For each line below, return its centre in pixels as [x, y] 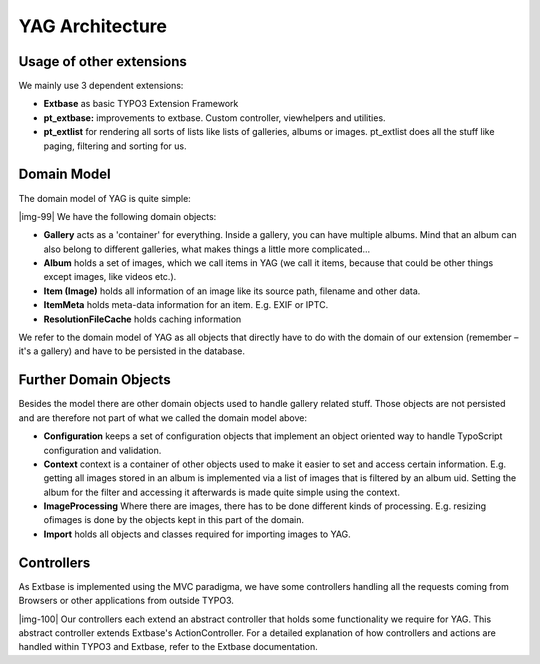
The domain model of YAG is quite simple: [105, 198]
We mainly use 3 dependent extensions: [101, 86]
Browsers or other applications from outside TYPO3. [126, 601]
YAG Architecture [92, 26]
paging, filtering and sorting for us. [115, 146]
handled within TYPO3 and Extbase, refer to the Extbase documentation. [168, 647]
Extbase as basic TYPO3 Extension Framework [141, 104]
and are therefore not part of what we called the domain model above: [163, 417]
